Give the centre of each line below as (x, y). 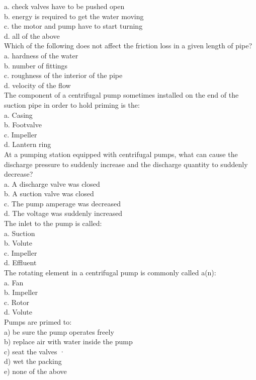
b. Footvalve (23, 125)
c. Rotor (17, 302)
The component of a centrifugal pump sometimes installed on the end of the (121, 95)
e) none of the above (35, 371)
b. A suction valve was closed (49, 194)
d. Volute (18, 312)
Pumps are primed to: (38, 322)
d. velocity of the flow (37, 85)
